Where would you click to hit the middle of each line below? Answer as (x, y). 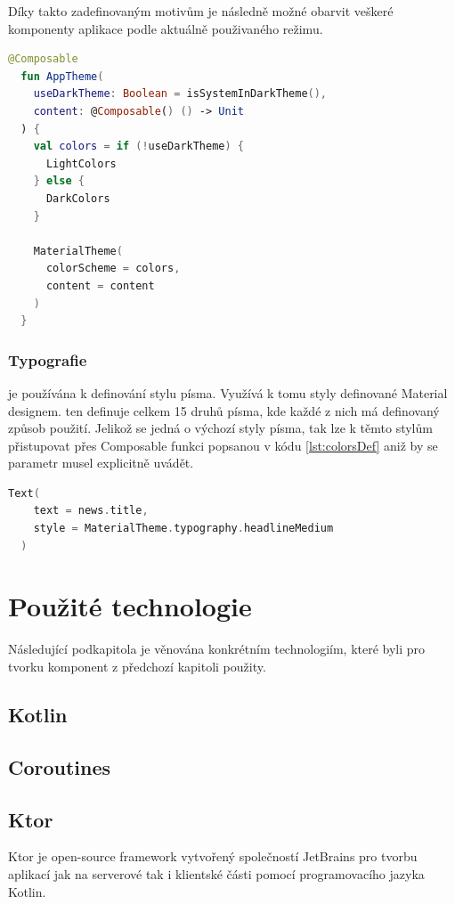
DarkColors (78, 198)
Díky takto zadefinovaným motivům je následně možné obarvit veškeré (201, 11)
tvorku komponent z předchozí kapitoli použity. (137, 666)
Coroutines (60, 766)
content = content (100, 285)
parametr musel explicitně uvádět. (101, 463)
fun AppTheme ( (62, 76)
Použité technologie (130, 606)
